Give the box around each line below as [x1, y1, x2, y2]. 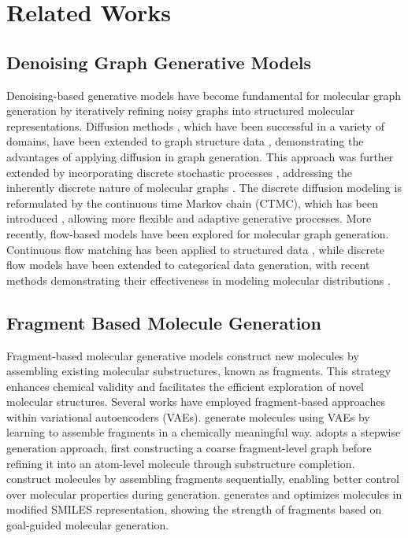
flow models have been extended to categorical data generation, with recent [6, 256, 370, 273]
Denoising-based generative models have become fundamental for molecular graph [6, 87, 402, 103]
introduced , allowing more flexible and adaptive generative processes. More [6, 210, 372, 227]
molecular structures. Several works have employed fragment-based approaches [6, 393, 385, 410]
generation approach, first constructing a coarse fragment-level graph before [6, 440, 372, 456]
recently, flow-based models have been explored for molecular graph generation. [6, 225, 389, 241]
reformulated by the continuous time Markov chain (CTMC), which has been [6, 194, 378, 211]
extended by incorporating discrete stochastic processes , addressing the [6, 164, 353, 180]
